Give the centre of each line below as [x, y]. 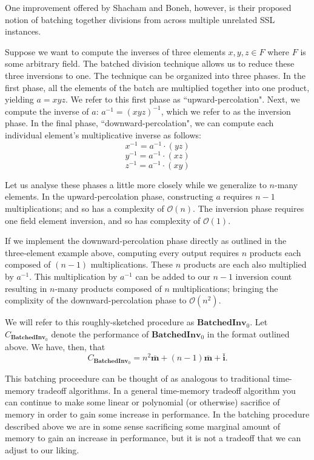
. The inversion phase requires [249, 208]
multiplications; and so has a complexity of [85, 208]
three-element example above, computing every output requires [122, 252]
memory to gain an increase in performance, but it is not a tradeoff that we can [153, 438]
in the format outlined [248, 333]
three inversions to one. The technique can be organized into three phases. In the [155, 75]
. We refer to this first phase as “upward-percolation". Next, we [182, 99]
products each [275, 252]
